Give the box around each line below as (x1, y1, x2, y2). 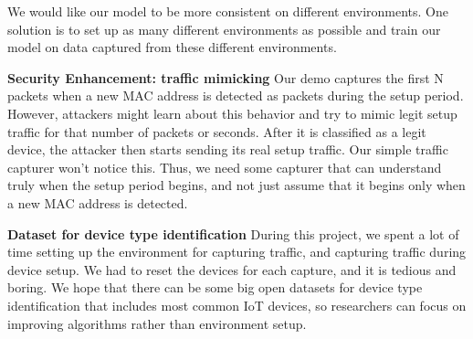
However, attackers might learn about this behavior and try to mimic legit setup (7, 103, 457, 122)
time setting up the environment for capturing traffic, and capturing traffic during (7, 242, 467, 261)
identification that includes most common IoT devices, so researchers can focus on (7, 295, 467, 314)
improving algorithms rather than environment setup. (7, 313, 307, 333)
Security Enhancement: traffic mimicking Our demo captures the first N (7, 68, 444, 87)
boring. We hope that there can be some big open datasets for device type (7, 278, 423, 297)
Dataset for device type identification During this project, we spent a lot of (7, 224, 459, 243)
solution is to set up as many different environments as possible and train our (7, 19, 441, 38)
